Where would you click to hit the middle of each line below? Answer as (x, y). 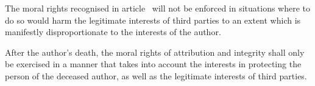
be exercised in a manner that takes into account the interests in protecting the (153, 64)
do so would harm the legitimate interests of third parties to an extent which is (153, 20)
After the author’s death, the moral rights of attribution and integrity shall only (155, 52)
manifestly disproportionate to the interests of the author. (113, 32)
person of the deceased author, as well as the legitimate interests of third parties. (156, 75)
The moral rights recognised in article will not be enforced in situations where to (158, 8)
